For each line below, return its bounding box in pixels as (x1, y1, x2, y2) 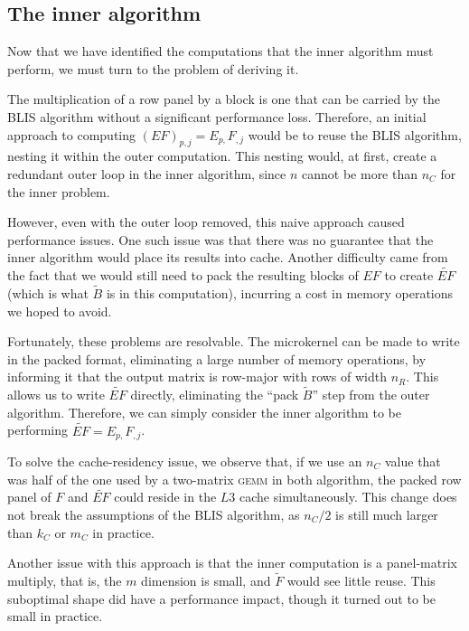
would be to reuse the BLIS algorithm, (248, 125, 462, 144)
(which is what (7, 283, 89, 302)
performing (7, 420, 68, 439)
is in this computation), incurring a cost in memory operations (106, 283, 454, 302)
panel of (7, 487, 52, 506)
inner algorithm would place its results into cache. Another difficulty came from (7, 248, 448, 267)
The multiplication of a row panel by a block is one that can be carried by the (7, 89, 440, 108)
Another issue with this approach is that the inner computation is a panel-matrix (7, 553, 457, 572)
